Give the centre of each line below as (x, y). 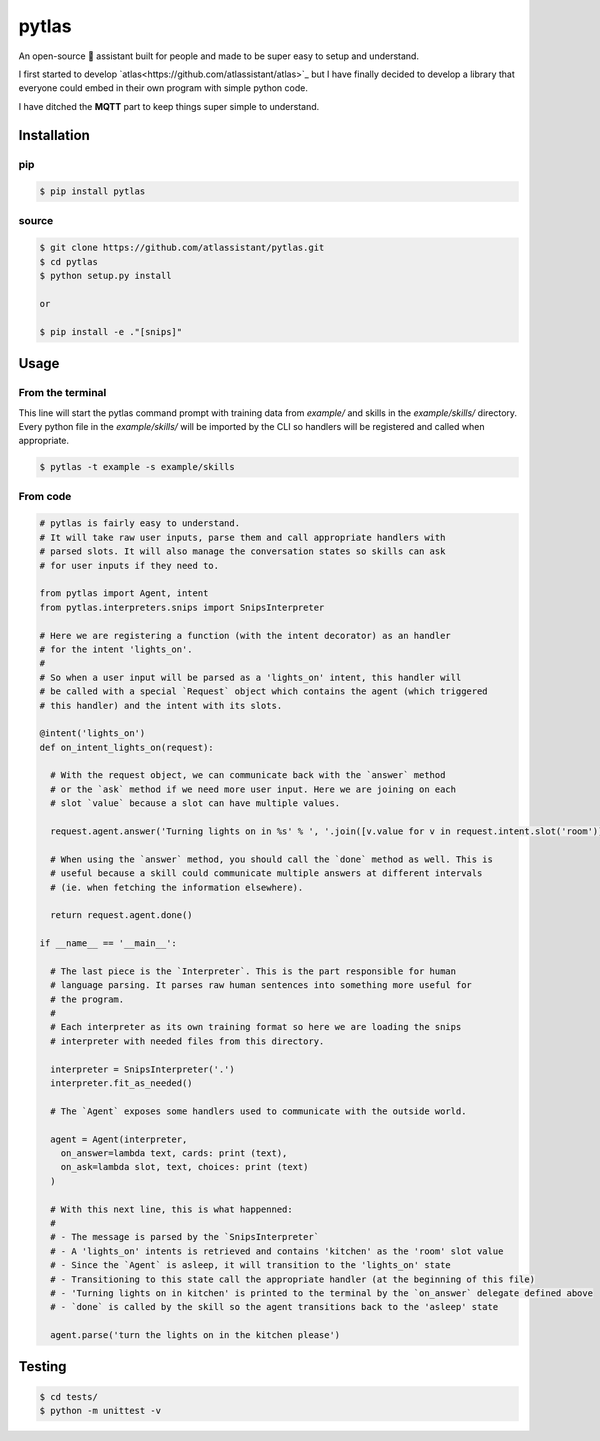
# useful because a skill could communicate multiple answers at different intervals (266, 873)
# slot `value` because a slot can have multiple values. (195, 803)
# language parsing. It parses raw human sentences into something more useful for (261, 985)
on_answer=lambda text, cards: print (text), (174, 1153)
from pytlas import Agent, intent (124, 593)
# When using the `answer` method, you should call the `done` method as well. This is (272, 859)
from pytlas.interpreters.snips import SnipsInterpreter (182, 607)
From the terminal (62, 393)
